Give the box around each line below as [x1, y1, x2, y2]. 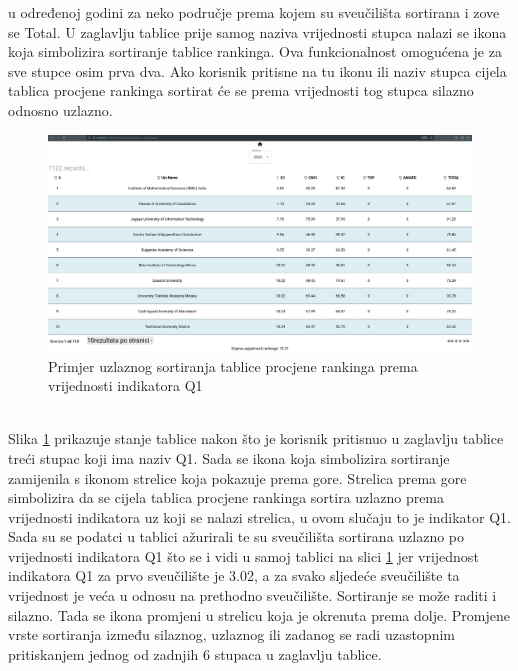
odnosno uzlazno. [8, 99, 113, 120]
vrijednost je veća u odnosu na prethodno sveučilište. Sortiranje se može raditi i [8, 585, 497, 606]
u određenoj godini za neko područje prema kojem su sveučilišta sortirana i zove [8, 2, 500, 22]
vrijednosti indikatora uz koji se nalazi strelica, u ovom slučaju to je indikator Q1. [8, 506, 511, 527]
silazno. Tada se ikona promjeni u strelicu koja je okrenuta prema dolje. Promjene [8, 604, 510, 625]
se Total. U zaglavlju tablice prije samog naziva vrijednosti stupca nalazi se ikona [8, 21, 507, 42]
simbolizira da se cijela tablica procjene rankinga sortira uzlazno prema [8, 487, 445, 508]
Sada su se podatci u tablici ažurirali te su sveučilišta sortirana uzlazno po [8, 526, 465, 547]
